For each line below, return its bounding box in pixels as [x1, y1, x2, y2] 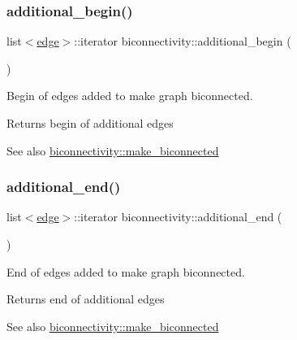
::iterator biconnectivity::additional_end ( [74, 208, 282, 225]
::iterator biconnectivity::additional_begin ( [74, 33, 291, 50]
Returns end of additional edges [6, 290, 165, 307]
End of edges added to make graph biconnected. [6, 263, 245, 280]
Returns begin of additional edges [6, 115, 174, 131]
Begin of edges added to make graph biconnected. [6, 87, 253, 104]
